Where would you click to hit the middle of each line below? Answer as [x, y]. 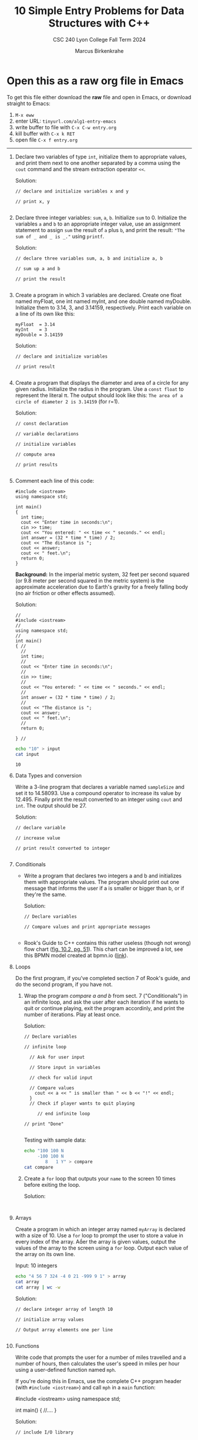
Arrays [23, 1217]
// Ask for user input [57, 1057]
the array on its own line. [45, 1254]
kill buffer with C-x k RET [45, 133]
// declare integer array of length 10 [64, 1309]
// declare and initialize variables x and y [72, 191]
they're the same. [45, 894]
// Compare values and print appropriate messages [87, 927]
